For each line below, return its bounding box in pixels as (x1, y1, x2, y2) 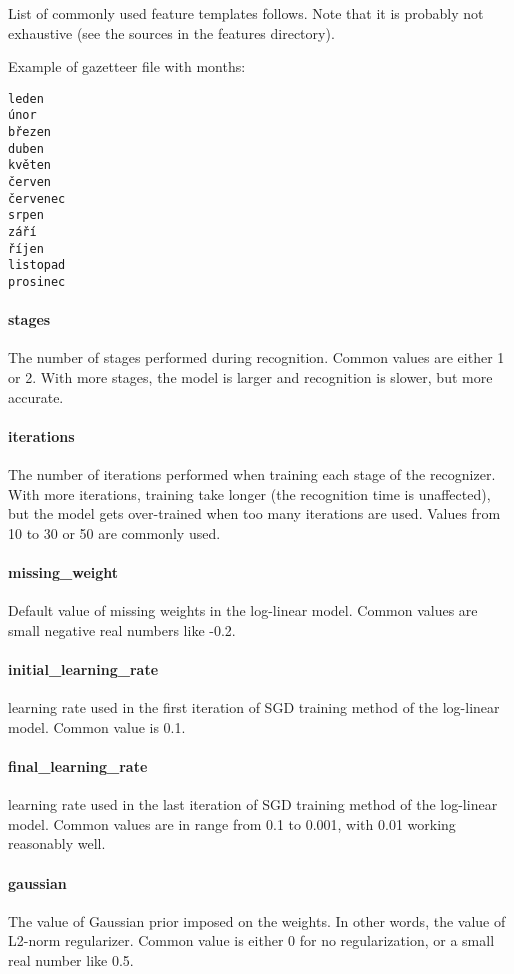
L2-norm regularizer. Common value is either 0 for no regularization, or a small (8, 930, 495, 951)
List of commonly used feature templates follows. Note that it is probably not (8, 3, 484, 23)
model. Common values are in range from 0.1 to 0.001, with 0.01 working (8, 813, 456, 834)
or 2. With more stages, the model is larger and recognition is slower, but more (8, 367, 493, 388)
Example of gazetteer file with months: (8, 56, 246, 77)
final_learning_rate (8, 755, 148, 776)
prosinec (8, 275, 66, 289)
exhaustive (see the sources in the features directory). (8, 22, 335, 43)
